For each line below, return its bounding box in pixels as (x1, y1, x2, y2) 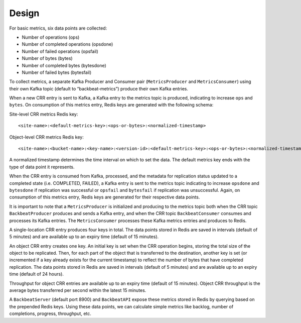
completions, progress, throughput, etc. (9, 310, 91, 316)
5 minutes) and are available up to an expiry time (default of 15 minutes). (9, 234, 159, 240)
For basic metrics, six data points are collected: (9, 25, 107, 31)
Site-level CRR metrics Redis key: (9, 111, 78, 117)
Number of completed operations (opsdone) (22, 41, 113, 47)
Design (9, 8, 40, 19)
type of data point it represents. (9, 164, 75, 170)
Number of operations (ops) (22, 34, 80, 40)
